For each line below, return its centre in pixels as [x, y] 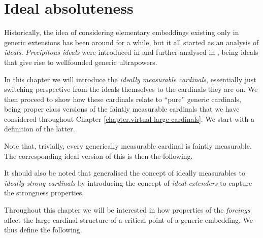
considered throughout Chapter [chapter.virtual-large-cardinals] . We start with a [129, 118]
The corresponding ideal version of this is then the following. [98, 156]
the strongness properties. [44, 193]
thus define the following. [43, 230]
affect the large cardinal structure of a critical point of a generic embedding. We [128, 219]
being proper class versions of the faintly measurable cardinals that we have [122, 109]
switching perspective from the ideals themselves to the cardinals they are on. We [131, 89]
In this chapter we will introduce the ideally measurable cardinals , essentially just [130, 79]
